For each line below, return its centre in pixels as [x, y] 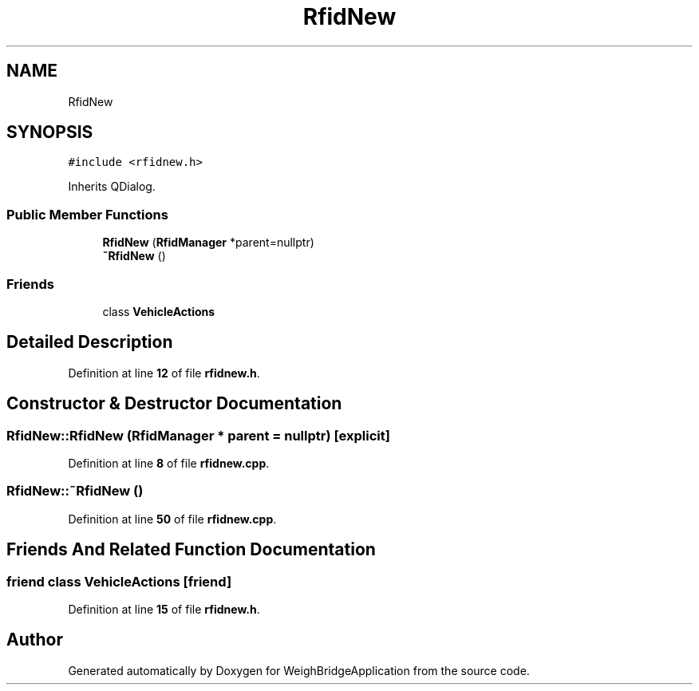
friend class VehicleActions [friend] [119, 581]
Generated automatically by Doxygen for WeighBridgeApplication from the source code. [299, 670]
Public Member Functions [87, 214]
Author [35, 640]
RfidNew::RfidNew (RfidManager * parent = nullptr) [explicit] [198, 435]
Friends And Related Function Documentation [191, 550]
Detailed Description [90, 342]
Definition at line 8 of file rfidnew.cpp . [169, 463]
